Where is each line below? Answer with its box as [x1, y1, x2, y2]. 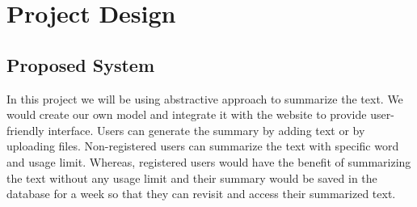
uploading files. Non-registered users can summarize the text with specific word [6, 137, 399, 154]
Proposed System [6, 52, 155, 77]
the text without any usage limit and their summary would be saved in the [6, 169, 377, 186]
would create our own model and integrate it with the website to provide [6, 106, 367, 123]
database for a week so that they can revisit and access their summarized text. [6, 185, 396, 202]
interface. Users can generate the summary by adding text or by [48, 121, 365, 138]
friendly [6, 121, 44, 138]
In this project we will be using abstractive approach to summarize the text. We [6, 90, 403, 107]
